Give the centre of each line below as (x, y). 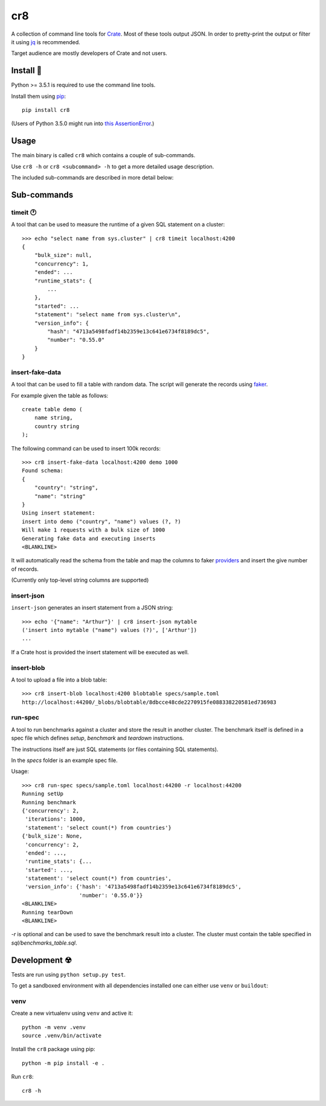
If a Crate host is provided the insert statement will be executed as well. (100, 652)
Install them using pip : (39, 96)
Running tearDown (47, 912)
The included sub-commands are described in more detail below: (92, 178)
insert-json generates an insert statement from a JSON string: (92, 608)
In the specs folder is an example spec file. (64, 760)
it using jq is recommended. (46, 42)
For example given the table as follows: (60, 395)
